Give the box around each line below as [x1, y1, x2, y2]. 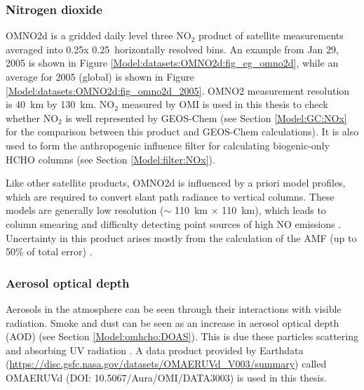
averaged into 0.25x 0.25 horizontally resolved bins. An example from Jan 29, [6, 41, 339, 56]
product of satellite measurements [198, 28, 344, 43]
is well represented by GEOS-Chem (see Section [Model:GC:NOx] [65, 110, 347, 125]
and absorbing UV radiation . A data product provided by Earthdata [6, 342, 304, 357]
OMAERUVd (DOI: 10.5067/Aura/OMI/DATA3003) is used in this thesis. [6, 370, 327, 384]
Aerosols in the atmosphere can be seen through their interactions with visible [6, 301, 342, 316]
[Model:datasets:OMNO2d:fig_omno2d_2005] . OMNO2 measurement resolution [6, 83, 350, 97]
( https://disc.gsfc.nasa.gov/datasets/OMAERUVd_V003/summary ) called [6, 356, 327, 371]
